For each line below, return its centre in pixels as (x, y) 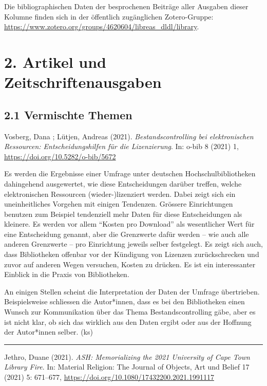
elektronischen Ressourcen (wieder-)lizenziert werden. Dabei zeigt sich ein (120, 194)
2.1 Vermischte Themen (68, 114)
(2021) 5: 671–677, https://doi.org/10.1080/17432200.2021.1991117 (109, 377)
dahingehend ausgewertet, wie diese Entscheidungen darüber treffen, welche (123, 183)
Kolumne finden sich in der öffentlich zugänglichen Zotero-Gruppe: (109, 16)
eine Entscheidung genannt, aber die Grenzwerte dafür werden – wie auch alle (127, 234)
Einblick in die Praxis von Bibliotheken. (67, 274)
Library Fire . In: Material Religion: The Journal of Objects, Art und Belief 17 (127, 367)
